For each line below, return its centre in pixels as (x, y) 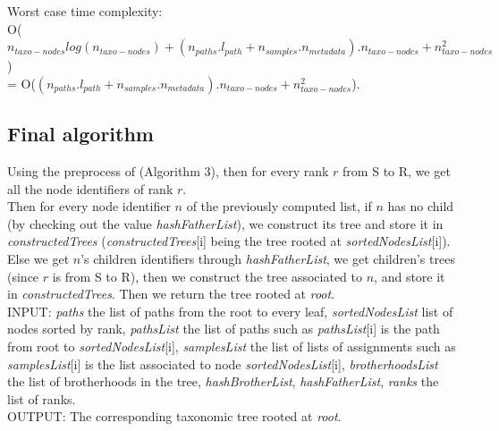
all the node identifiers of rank (90, 188)
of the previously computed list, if (279, 206)
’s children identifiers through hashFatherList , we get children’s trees (268, 258)
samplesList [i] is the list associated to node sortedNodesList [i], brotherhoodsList (223, 363)
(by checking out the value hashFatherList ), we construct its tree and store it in (225, 223)
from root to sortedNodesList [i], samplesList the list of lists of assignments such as (232, 346)
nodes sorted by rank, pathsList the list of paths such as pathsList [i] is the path (224, 329)
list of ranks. (42, 398)
